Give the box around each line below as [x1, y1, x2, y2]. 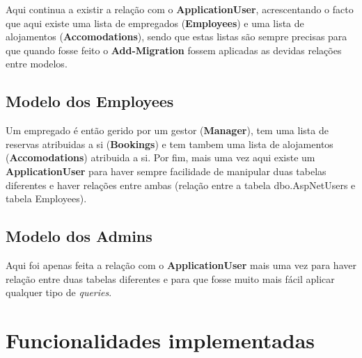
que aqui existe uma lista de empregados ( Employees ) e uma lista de [6, 15, 304, 30]
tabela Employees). [6, 191, 87, 206]
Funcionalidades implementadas [6, 325, 315, 354]
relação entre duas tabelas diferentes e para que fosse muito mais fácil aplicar [6, 271, 335, 286]
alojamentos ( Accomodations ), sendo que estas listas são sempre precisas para [6, 29, 347, 44]
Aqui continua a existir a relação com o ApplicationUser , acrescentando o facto [6, 2, 354, 16]
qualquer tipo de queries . [6, 285, 112, 300]
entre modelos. [6, 56, 68, 71]
